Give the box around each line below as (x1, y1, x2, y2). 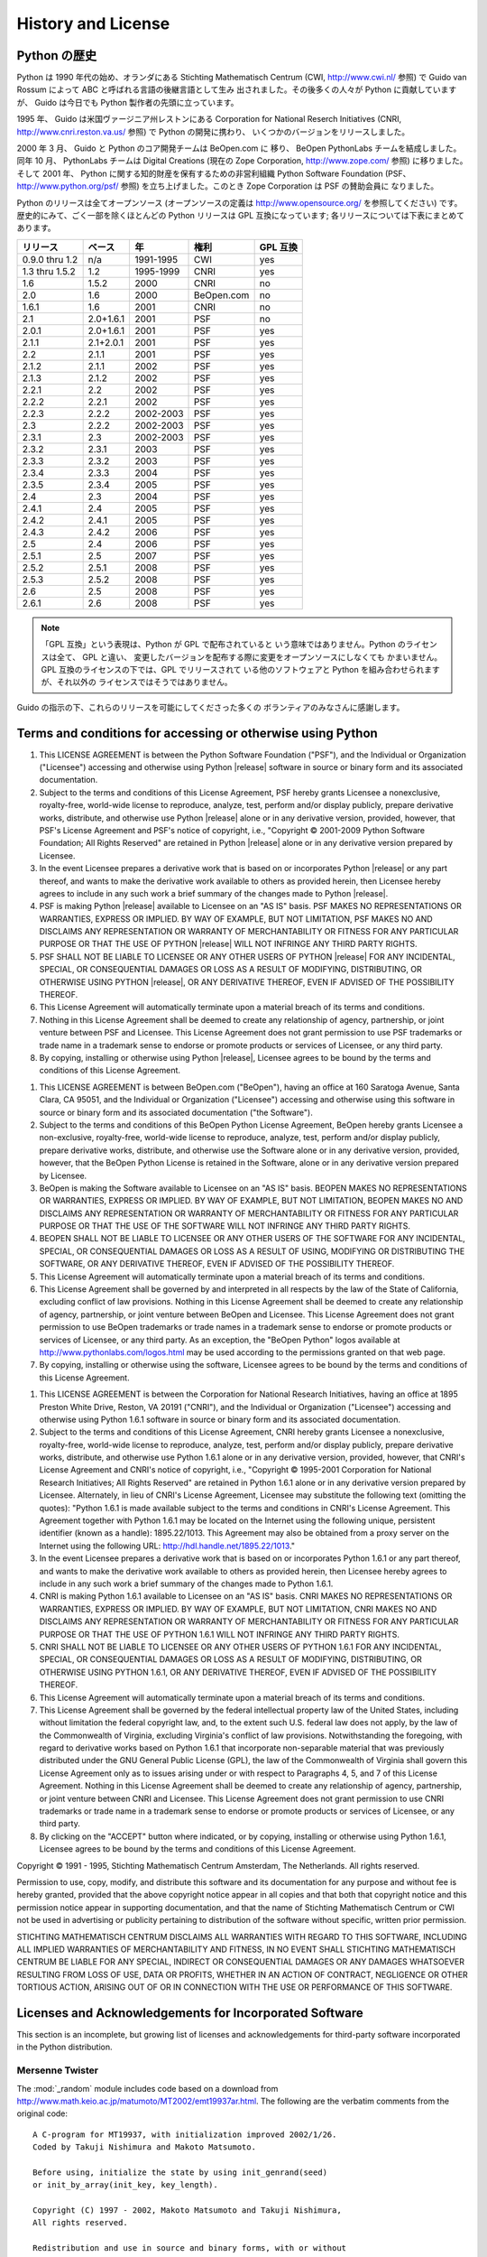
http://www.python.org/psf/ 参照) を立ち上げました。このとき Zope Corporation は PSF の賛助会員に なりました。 (16, 181, 439, 191)
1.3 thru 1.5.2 (22, 265, 76, 277)
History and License (16, 14, 170, 33)
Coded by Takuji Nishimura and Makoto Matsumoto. (32, 2142, 257, 2152)
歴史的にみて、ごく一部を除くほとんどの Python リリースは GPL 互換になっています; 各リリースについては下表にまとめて (16, 209, 464, 220)
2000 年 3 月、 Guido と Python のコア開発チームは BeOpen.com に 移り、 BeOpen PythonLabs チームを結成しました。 (16, 143, 462, 153)
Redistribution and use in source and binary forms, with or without (32, 2243, 347, 2253)
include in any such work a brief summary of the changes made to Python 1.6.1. (39, 1578, 334, 1589)
